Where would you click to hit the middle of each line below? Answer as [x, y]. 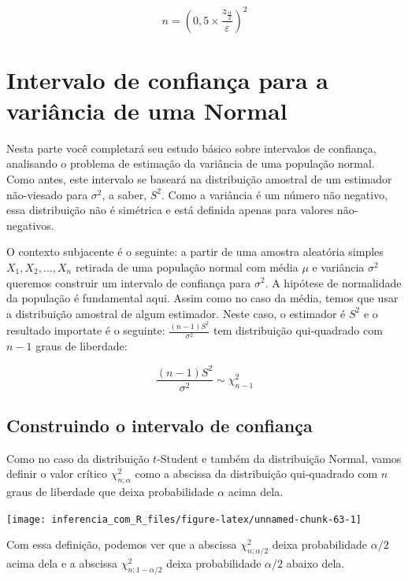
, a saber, [124, 194]
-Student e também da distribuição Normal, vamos [279, 458]
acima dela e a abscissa [62, 563]
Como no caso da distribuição [78, 458]
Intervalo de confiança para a [167, 79]
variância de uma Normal [147, 110]
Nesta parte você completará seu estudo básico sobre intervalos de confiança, [191, 148]
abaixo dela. [315, 563]
